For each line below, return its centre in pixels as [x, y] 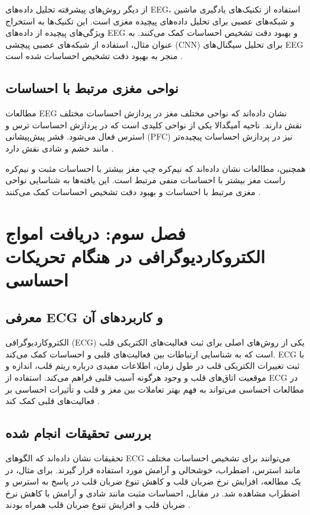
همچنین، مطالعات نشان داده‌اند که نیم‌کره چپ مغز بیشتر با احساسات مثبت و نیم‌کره [156, 168]
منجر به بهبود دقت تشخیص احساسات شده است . [94, 56]
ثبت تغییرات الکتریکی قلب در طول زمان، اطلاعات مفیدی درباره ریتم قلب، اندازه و [153, 366]
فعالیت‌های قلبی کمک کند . [53, 401]
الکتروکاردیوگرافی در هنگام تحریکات [135, 256]
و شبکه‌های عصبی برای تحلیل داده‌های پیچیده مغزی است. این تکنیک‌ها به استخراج [150, 21]
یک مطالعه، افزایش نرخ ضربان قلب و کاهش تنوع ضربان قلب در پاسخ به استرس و [153, 481]
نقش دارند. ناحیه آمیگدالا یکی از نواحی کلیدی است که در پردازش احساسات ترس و [154, 124]
